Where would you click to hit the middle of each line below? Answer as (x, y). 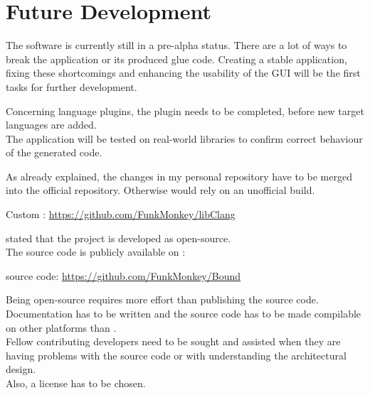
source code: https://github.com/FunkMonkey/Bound (123, 275)
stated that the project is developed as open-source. (118, 238)
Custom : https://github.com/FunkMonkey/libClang (121, 214)
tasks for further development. (72, 86)
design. (21, 369)
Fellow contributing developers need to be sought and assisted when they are (173, 341)
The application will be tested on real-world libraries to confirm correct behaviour (184, 138)
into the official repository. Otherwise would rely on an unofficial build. (160, 190)
